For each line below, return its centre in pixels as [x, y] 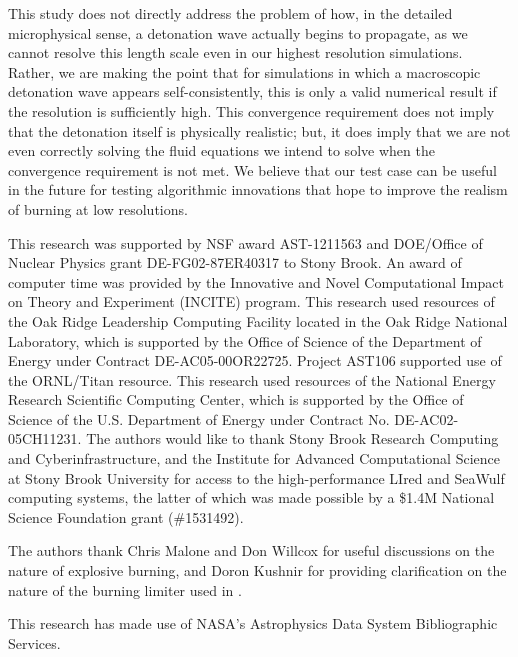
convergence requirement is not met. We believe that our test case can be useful [252, 169]
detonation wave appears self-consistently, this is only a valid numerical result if [252, 91]
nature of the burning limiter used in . [125, 589]
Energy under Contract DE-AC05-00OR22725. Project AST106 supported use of [255, 360]
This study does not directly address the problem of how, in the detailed [230, 13]
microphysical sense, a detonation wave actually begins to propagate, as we [238, 32]
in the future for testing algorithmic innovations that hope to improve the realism [258, 189]
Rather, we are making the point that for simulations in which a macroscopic [244, 71]
